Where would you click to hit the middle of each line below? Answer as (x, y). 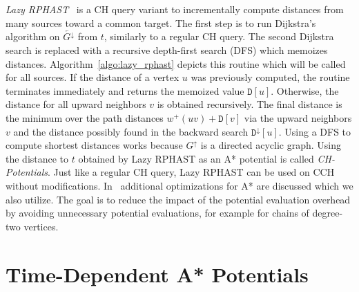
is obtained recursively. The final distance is (250, 104)
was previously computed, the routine (270, 77)
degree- (328, 213)
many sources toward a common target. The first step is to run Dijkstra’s (161, 22)
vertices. (41, 226)
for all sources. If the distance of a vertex (93, 77)
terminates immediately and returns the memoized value (125, 90)
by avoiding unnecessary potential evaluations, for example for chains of (157, 213)
